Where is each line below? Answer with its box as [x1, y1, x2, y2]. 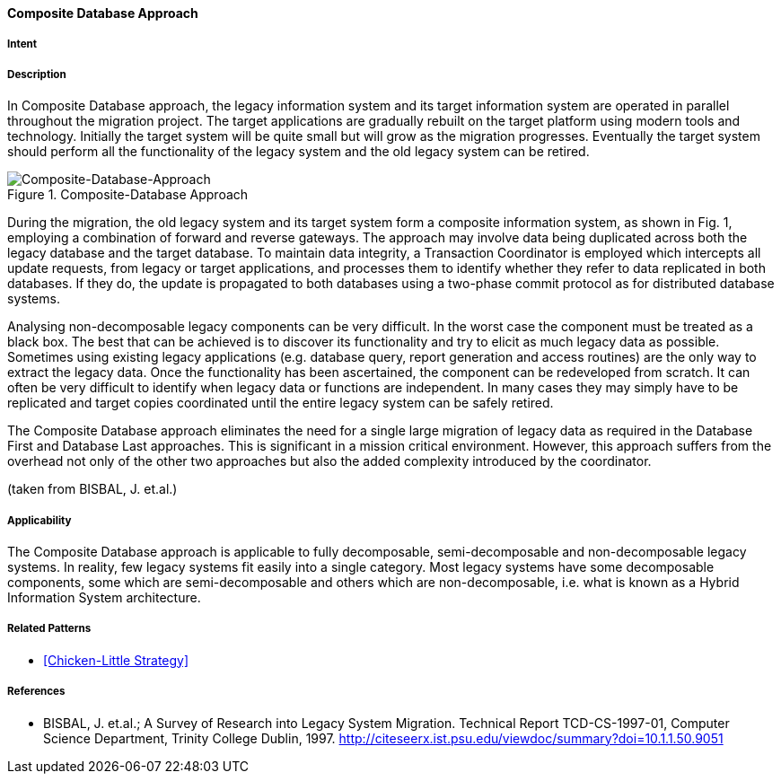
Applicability [7, 513, 72, 527]
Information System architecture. [7, 589, 201, 605]
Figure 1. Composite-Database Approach [7, 187, 249, 203]
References [7, 685, 66, 698]
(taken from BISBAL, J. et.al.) [7, 481, 178, 497]
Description [7, 67, 66, 81]
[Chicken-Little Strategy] [43, 652, 189, 668]
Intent [7, 38, 38, 51]
